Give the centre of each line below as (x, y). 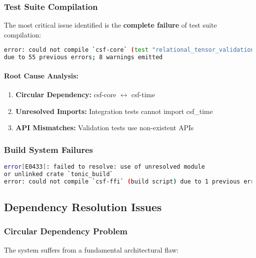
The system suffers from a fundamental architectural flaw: (91, 249)
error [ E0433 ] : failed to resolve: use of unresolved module (105, 166)
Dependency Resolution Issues (83, 206)
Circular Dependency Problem (66, 231)
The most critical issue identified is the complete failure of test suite (111, 25)
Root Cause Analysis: (41, 75)
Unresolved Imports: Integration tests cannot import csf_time (114, 111)
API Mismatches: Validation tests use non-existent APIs (105, 128)
